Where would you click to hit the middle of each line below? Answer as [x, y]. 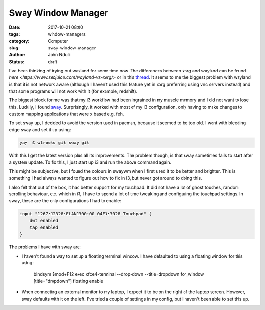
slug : [14, 48]
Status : [17, 62]
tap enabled [44, 227]
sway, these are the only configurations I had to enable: [65, 201]
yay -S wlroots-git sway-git [54, 143]
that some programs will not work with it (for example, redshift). [73, 91]
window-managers [67, 34]
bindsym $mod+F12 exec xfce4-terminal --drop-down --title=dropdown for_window [119, 274]
